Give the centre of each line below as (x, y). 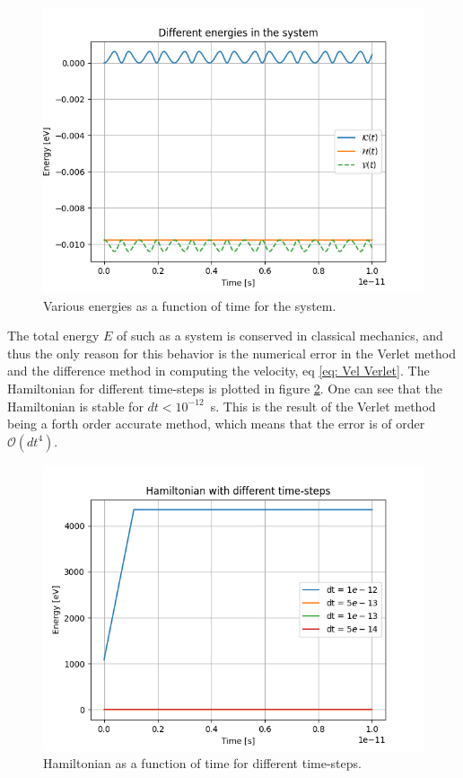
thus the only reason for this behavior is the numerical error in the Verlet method (231, 353)
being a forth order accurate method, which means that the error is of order (216, 424)
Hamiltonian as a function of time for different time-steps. (202, 763)
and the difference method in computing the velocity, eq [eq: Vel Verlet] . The (218, 371)
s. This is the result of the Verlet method (323, 406)
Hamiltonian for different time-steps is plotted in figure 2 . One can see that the (225, 388)
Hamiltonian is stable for (75, 406)
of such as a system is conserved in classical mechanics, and (280, 336)
